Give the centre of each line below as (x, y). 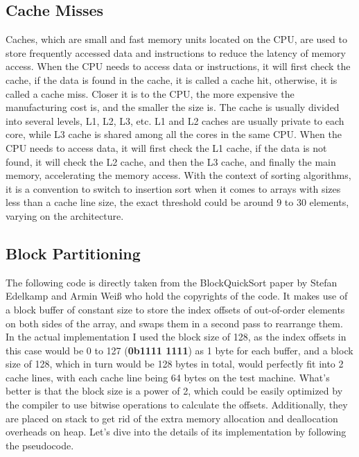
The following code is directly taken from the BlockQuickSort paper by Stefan (172, 282)
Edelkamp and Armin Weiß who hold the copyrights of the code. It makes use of (177, 296)
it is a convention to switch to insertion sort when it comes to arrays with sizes (173, 188)
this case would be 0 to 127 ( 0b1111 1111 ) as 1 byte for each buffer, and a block (179, 350)
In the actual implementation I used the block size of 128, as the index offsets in (176, 337)
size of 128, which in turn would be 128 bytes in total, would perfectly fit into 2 (175, 364)
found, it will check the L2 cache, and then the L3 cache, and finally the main (171, 161)
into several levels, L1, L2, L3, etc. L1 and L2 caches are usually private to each (175, 120)
